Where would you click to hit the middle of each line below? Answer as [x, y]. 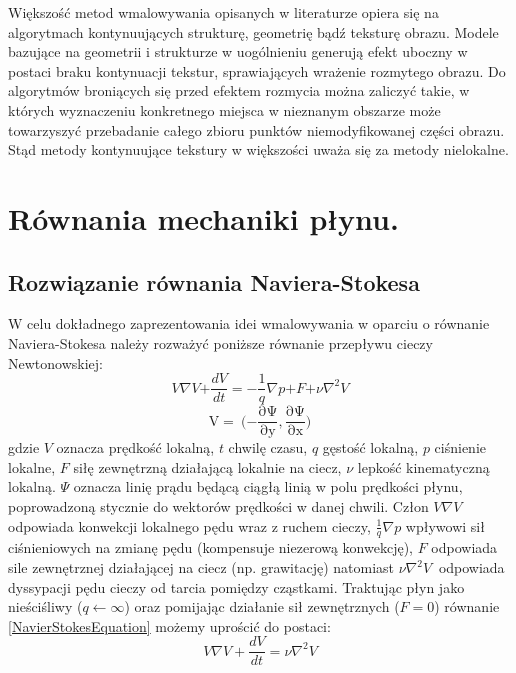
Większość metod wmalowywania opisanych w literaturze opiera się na [223, 12]
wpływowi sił [445, 525]
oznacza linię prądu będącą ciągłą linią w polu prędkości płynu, [268, 486]
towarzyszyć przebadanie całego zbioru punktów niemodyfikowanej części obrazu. [256, 129]
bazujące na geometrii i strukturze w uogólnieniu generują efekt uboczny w [238, 51]
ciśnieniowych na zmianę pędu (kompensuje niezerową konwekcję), [210, 547]
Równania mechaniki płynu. [203, 217]
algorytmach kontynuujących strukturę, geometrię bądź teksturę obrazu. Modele [253, 31]
